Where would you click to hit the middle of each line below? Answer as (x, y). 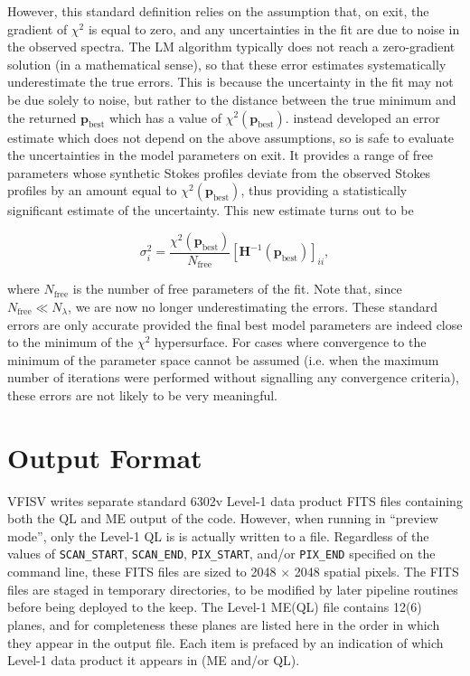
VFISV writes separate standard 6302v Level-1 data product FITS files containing (235, 500)
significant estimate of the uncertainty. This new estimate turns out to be (211, 210)
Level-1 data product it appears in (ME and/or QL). (154, 660)
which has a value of (165, 117)
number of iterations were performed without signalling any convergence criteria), (233, 377)
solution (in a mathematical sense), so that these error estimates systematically (227, 64)
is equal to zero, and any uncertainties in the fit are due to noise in (274, 28)
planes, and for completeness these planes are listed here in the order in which (224, 624)
